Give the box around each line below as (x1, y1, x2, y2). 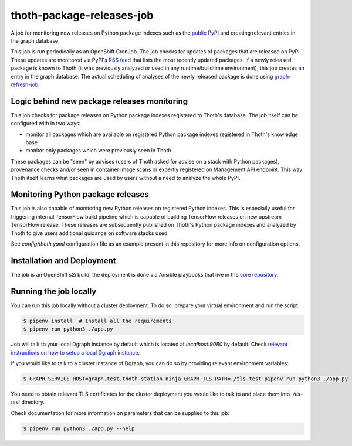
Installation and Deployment (11, 256, 117, 265)
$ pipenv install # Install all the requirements (23, 317, 172, 324)
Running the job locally (11, 286, 97, 296)
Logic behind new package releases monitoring (11, 96, 188, 106)
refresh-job (11, 81, 39, 88)
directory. (21, 399, 45, 406)
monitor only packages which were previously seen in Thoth (25, 147, 171, 154)
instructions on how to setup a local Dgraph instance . (11, 349, 140, 356)
